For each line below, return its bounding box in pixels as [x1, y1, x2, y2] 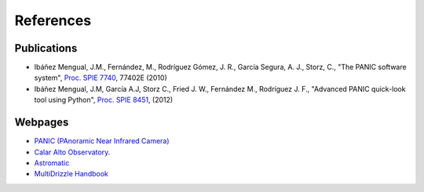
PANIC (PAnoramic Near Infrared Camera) [34, 136, 170, 146]
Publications [14, 42, 78, 55]
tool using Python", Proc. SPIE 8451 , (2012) [34, 95, 174, 105]
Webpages [14, 116, 69, 129]
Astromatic [34, 158, 70, 168]
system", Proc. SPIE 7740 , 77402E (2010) [34, 73, 168, 82]
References [14, 12, 92, 29]
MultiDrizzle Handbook [34, 169, 109, 179]
